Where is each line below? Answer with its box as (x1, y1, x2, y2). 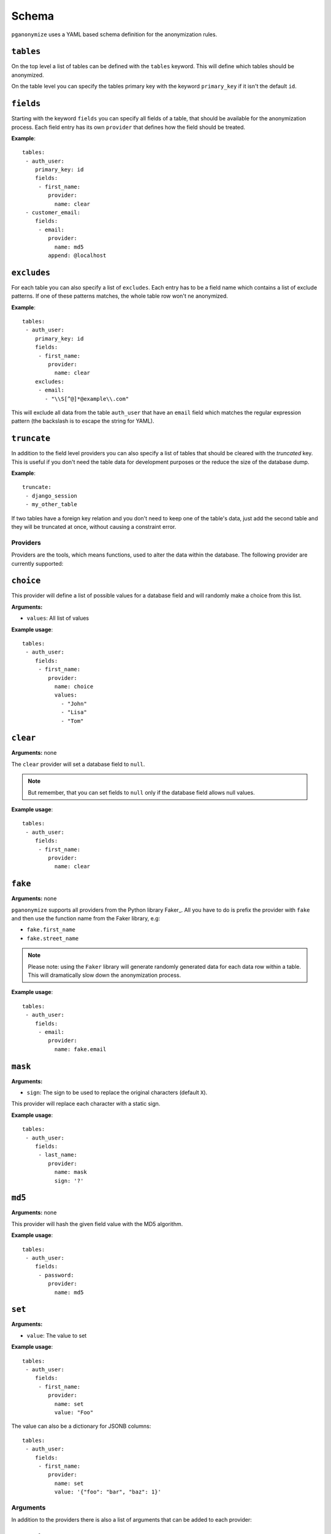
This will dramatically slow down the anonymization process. (28, 971, 181, 979)
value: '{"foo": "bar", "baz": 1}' (54, 1489, 162, 1495)
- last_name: (38, 1151, 78, 1158)
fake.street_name (26, 935, 79, 942)
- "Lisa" (61, 709, 87, 716)
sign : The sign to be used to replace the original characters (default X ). (26, 1089, 208, 1097)
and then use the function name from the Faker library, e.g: (11, 915, 161, 922)
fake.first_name (26, 927, 76, 933)
